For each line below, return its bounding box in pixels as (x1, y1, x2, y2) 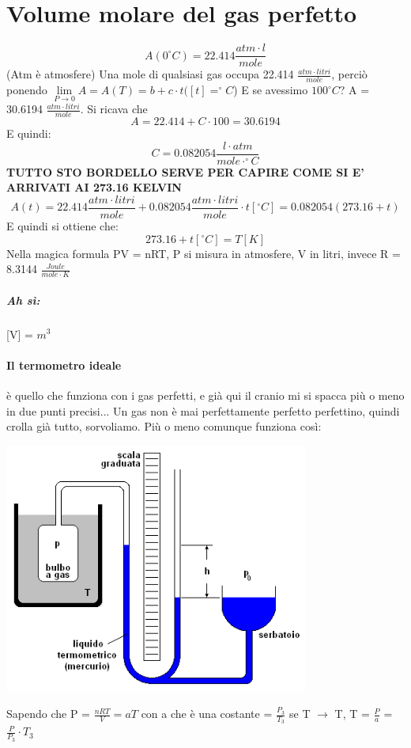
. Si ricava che (80, 101, 148, 117)
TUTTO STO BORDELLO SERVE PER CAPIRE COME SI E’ (6, 163, 364, 180)
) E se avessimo (233, 82, 308, 98)
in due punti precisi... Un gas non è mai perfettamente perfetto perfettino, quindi (6, 402, 400, 419)
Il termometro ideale (6, 356, 122, 373)
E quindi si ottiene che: (6, 217, 119, 234)
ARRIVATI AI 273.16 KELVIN (6, 179, 182, 196)
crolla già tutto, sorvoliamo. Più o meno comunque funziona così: (6, 418, 322, 435)
